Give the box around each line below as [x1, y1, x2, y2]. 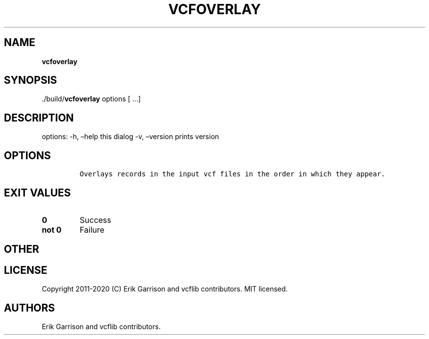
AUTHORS [4, 301, 55, 314]
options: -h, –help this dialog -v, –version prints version [42, 132, 219, 141]
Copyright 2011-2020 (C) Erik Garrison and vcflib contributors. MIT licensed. [42, 285, 288, 293]
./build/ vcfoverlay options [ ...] [42, 95, 141, 103]
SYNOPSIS [4, 74, 57, 87]
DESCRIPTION [4, 111, 74, 124]
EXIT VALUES [4, 186, 71, 199]
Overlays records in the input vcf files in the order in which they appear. [79, 170, 385, 178]
